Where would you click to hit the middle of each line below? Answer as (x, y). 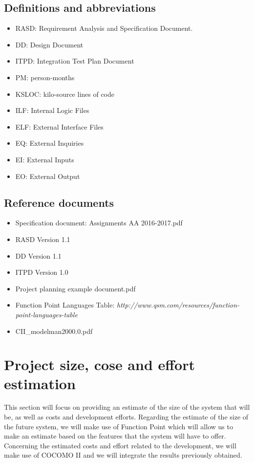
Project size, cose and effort (99, 364)
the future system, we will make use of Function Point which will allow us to (118, 426)
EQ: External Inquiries (50, 143)
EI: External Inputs (45, 159)
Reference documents (59, 202)
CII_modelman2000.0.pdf (54, 331)
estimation (40, 384)
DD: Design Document (49, 44)
